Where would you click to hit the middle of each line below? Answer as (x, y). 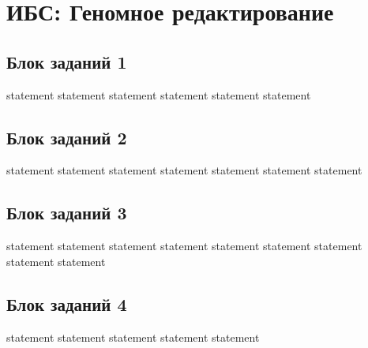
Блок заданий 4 (67, 303)
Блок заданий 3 (67, 213)
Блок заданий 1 (67, 61)
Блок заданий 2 (67, 137)
